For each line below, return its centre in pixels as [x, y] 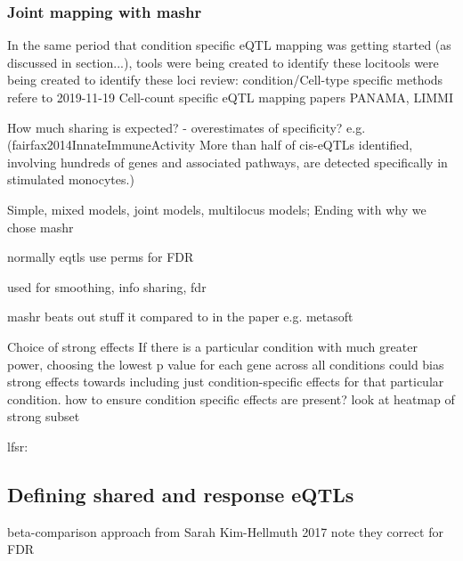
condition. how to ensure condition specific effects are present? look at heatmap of [231, 398]
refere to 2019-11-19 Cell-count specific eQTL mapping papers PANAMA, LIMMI [230, 97]
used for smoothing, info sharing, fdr [107, 286]
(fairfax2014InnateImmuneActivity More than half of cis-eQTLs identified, [210, 145]
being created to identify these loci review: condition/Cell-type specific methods [225, 80]
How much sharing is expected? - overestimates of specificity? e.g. [187, 127]
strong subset [44, 416]
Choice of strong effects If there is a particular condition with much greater [212, 346]
